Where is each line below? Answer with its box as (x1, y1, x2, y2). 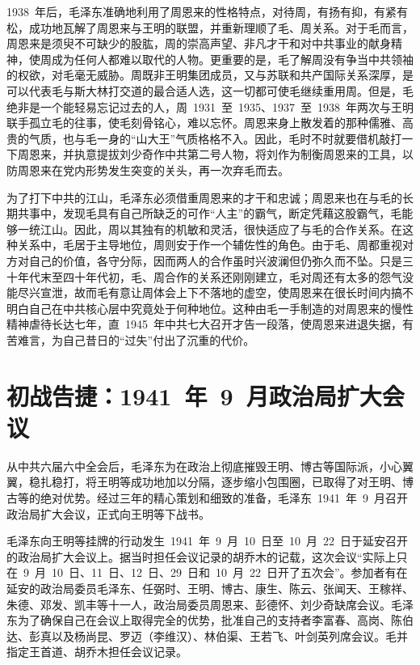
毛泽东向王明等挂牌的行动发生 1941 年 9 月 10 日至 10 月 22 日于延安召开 (6, 532, 408, 549)
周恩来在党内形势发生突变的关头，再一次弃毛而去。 (17, 161, 289, 178)
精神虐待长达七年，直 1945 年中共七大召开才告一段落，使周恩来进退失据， (6, 316, 402, 332)
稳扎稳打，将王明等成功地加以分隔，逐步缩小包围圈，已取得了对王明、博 (28, 473, 414, 490)
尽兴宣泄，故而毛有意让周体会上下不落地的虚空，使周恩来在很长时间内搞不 (17, 284, 414, 301)
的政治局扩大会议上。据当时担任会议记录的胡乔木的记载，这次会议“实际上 (6, 548, 397, 565)
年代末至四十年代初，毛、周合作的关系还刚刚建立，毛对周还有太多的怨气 (17, 268, 402, 285)
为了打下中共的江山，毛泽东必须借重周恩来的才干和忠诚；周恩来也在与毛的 (6, 188, 402, 205)
